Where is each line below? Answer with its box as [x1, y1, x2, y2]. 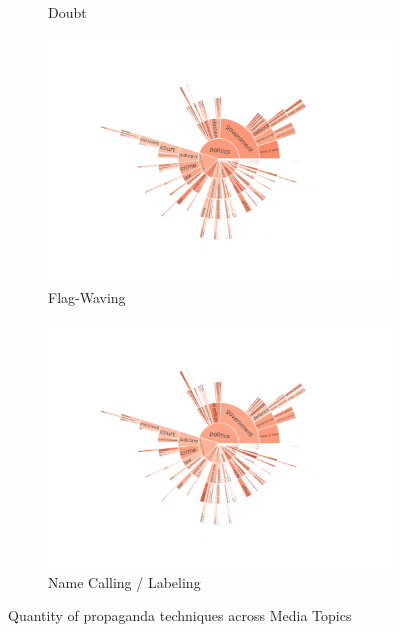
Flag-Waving [48, 286, 126, 307]
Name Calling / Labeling [48, 571, 201, 592]
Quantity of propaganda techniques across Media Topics [8, 605, 352, 626]
